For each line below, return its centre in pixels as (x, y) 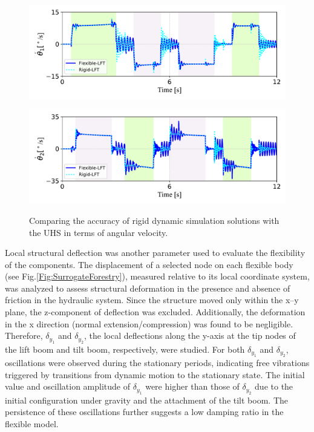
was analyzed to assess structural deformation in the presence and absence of (148, 288)
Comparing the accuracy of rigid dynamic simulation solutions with (154, 220)
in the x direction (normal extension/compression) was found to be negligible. (149, 323)
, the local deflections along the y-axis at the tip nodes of (190, 335)
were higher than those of (192, 386)
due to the (274, 386)
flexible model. (32, 423)
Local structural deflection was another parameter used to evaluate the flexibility (155, 253)
